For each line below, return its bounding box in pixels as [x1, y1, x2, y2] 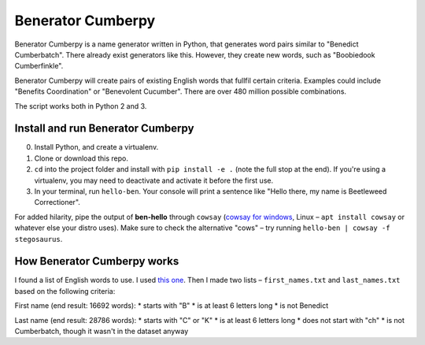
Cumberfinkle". [14, 61, 64, 71]
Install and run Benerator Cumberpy [14, 122, 194, 135]
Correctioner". [34, 198, 80, 207]
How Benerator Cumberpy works [14, 254, 179, 268]
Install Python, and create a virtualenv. [34, 143, 159, 152]
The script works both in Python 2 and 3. [14, 101, 147, 110]
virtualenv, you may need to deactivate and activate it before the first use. [34, 176, 274, 185]
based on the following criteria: [14, 286, 116, 295]
